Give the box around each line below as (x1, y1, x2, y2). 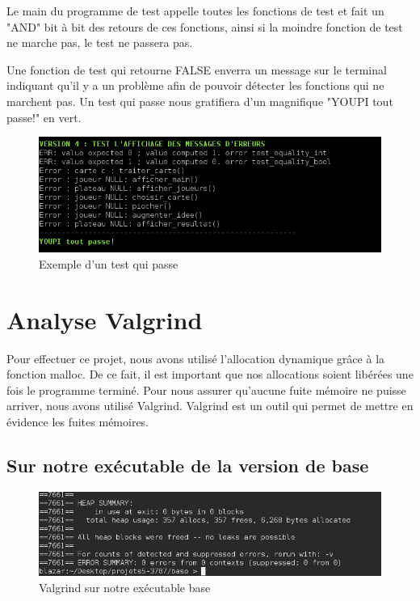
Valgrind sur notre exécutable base (39, 578, 211, 595)
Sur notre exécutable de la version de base (6, 452, 369, 477)
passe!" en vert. (6, 108, 82, 125)
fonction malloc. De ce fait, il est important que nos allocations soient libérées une (6, 366, 414, 383)
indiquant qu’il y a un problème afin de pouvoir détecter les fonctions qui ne (6, 77, 384, 94)
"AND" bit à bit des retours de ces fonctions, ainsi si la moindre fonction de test (6, 18, 403, 35)
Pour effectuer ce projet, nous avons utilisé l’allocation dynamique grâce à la (6, 349, 385, 366)
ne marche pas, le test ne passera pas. (6, 34, 193, 51)
